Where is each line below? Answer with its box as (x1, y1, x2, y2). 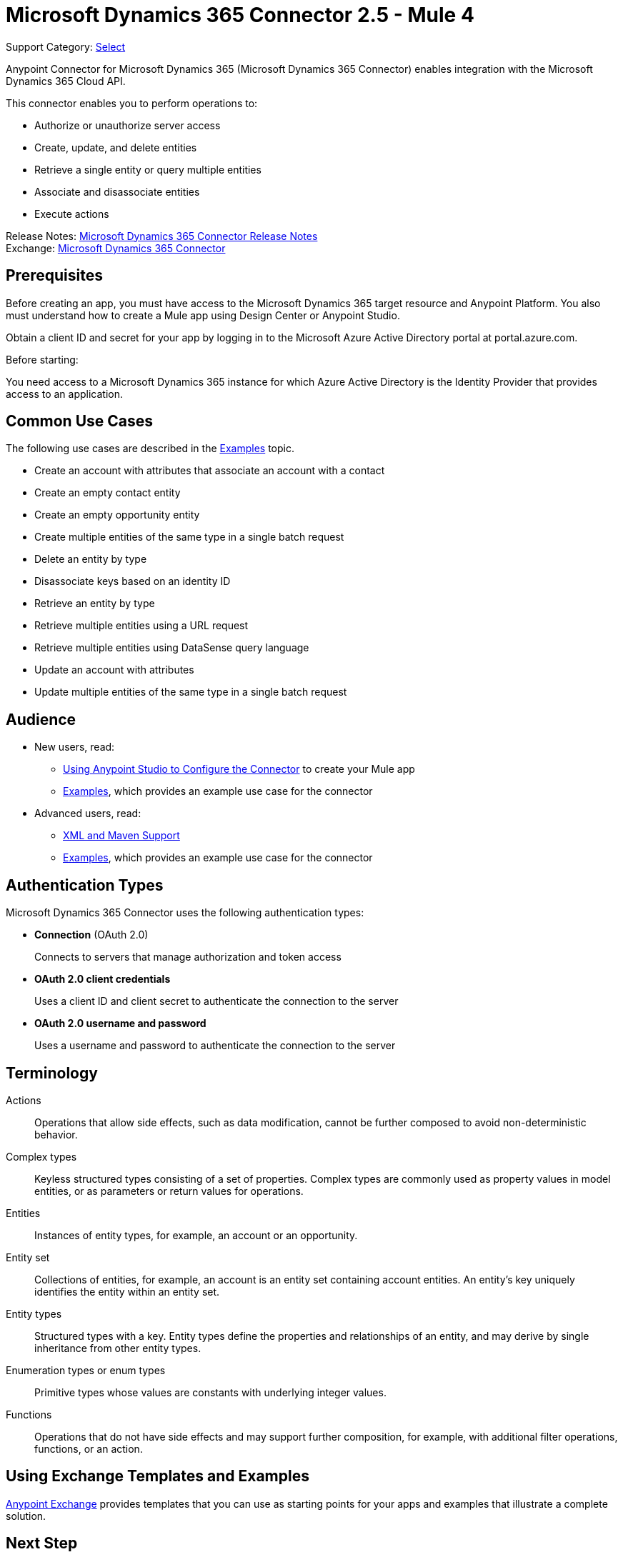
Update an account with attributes (34, 664, 194, 676)
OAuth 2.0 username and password (34, 1017, 206, 1030)
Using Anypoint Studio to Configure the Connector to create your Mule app (63, 763, 415, 776)
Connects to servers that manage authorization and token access (34, 951, 342, 963)
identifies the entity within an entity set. (34, 1285, 220, 1298)
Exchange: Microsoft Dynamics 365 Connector (6, 241, 226, 254)
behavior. (34, 1128, 78, 1141)
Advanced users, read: (34, 807, 141, 820)
